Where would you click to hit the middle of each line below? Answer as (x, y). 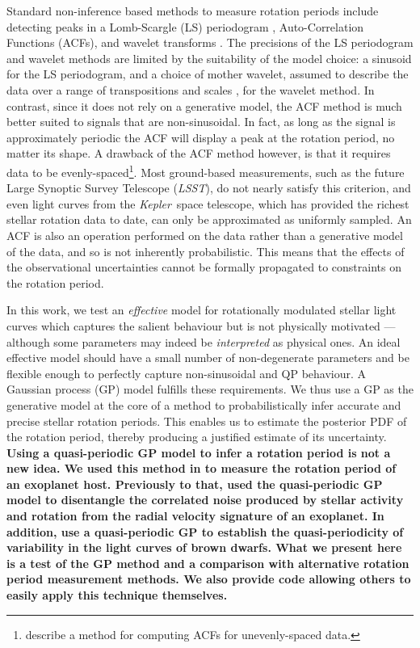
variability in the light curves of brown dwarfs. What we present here (204, 547)
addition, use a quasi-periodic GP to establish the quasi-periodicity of (205, 531)
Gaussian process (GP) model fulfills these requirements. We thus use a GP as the (210, 389)
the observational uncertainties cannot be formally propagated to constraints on (204, 267)
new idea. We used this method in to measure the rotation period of (202, 468)
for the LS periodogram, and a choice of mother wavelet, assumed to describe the (208, 74)
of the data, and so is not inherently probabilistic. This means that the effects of (206, 251)
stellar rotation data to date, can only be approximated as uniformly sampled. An (209, 219)
